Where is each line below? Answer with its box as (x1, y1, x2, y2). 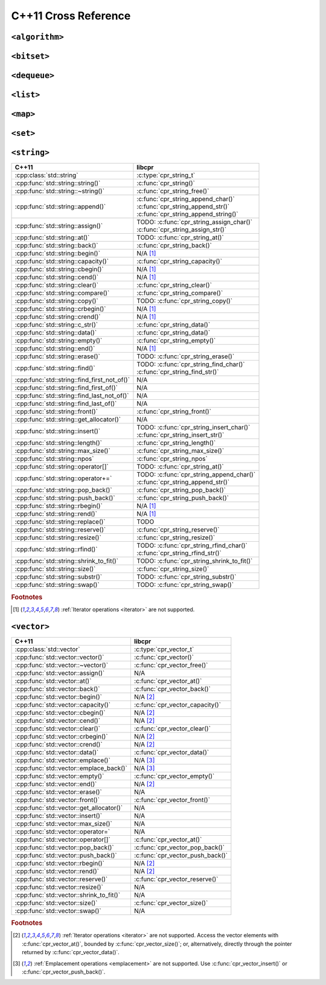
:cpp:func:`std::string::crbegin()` (14, 305, 106, 313)
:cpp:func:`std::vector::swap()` (14, 906, 102, 915)
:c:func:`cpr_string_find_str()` (136, 368, 219, 376)
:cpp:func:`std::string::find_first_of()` (14, 383, 118, 392)
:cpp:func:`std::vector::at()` (14, 676, 92, 685)
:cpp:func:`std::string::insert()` (14, 427, 101, 435)
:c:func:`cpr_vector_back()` (133, 684, 211, 693)
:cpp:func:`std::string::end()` (14, 344, 95, 353)
